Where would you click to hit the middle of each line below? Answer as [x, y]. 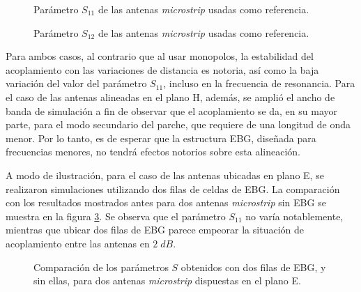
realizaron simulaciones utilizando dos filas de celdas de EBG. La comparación [173, 189]
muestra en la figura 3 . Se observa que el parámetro [116, 216]
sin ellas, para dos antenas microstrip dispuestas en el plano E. [167, 281]
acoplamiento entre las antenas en [78, 243]
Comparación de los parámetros [101, 267]
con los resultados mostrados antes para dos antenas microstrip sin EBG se [166, 202]
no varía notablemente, [294, 216]
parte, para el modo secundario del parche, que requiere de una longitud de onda [178, 124]
